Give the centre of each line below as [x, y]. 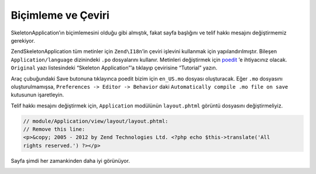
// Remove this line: [54, 129]
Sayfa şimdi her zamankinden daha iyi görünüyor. [70, 161]
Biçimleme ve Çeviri [60, 15]
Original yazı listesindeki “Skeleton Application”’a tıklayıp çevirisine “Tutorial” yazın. [114, 68]
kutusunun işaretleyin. [37, 95]
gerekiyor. [23, 40]
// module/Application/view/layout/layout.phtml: [96, 121]
